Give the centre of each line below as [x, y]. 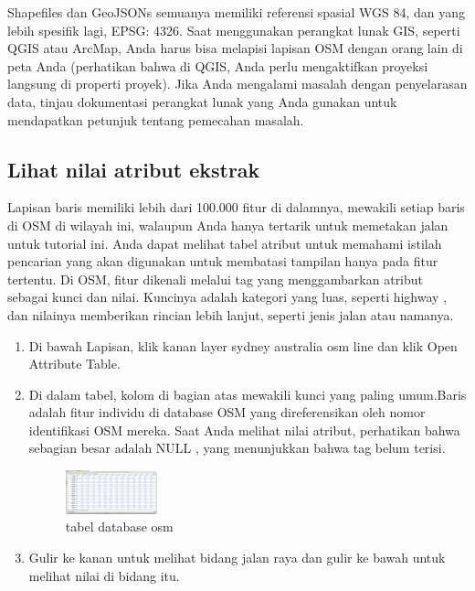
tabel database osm [119, 527]
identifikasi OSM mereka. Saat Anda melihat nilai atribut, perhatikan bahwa [244, 430]
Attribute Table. [74, 364]
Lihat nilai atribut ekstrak [134, 169]
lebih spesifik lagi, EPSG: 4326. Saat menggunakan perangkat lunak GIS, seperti [234, 30]
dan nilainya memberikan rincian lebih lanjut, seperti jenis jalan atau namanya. [231, 314]
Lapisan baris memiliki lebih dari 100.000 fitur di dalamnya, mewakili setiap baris [236, 207]
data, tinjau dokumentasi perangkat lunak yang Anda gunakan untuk [202, 101]
